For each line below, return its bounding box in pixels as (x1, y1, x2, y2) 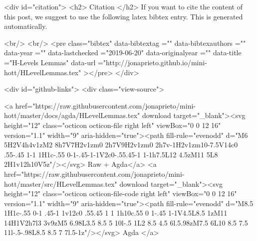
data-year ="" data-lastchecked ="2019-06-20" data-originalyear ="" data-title (4, 47, 242, 58)
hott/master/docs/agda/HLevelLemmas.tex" (4, 110, 140, 120)
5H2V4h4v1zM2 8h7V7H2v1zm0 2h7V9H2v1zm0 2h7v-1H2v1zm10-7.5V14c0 (4, 139, 238, 150)
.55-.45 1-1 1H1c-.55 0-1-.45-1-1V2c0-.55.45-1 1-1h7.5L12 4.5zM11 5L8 (4, 149, 218, 159)
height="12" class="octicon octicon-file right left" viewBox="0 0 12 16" (4, 120, 221, 130)
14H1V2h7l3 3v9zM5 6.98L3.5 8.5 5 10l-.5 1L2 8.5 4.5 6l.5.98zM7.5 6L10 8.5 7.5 (4, 217, 248, 228)
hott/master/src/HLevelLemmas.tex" (4, 178, 117, 189)
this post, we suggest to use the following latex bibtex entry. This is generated (4, 11, 243, 21)
